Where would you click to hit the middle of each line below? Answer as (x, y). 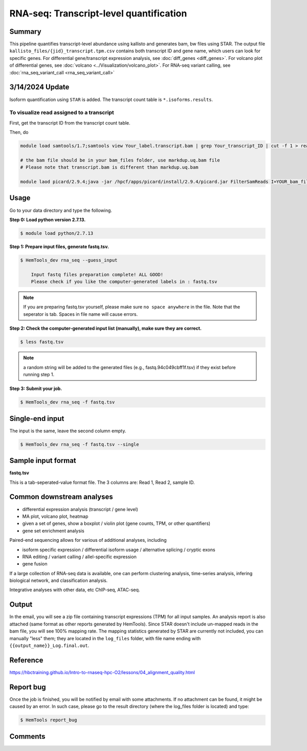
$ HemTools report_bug (49, 720)
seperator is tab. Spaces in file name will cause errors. (81, 314)
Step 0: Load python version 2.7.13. (48, 219)
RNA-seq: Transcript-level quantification (98, 13)
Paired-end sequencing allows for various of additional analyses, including (88, 540)
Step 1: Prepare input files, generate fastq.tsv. (59, 247)
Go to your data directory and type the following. (61, 210)
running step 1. (39, 374)
